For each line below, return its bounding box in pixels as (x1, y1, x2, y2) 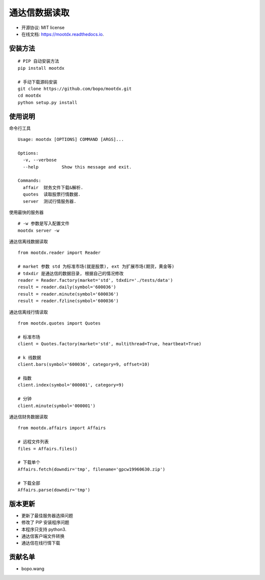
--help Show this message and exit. (23, 164, 132, 169)
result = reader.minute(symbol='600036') (18, 291, 119, 297)
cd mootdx (18, 93, 41, 98)
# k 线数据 (18, 355, 41, 360)
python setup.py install (18, 100, 78, 105)
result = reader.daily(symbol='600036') (18, 284, 116, 290)
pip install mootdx (18, 65, 65, 71)
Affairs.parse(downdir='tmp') (18, 487, 91, 493)
